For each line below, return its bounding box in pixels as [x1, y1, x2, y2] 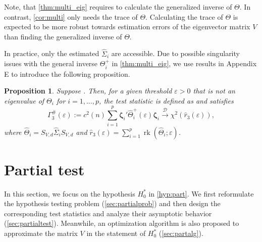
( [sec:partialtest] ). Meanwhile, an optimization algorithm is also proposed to [4, 218, 239, 228]
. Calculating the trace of [145, 11, 223, 22]
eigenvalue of [4, 95, 44, 106]
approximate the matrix [4, 228, 78, 238]
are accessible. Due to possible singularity [111, 48, 240, 59]
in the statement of [86, 228, 146, 238]
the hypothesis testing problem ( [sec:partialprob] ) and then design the [4, 198, 221, 209]
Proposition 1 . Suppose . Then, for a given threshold [4, 85, 172, 96]
